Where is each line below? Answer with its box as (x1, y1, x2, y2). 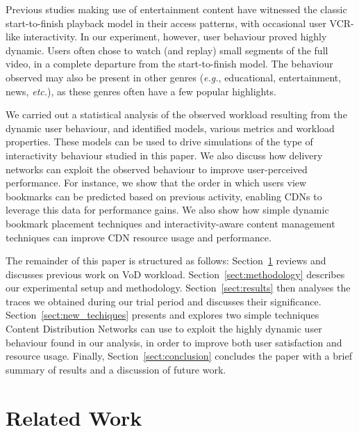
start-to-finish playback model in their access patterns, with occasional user (6, 15, 326, 30)
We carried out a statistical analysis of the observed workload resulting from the (6, 107, 347, 122)
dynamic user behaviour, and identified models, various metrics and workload (6, 120, 335, 135)
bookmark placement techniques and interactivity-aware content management (6, 216, 335, 230)
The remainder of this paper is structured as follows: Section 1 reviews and (6, 253, 326, 268)
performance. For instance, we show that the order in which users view (6, 175, 307, 190)
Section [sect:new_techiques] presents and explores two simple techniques (6, 307, 319, 322)
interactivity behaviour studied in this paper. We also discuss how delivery (6, 147, 323, 162)
